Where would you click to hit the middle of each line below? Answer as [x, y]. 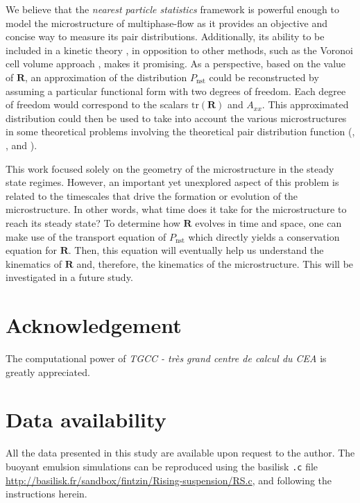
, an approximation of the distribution [106, 77]
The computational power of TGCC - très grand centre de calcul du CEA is [166, 358]
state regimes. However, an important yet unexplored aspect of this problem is [172, 182]
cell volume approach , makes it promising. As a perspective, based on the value [176, 63]
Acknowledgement [94, 325]
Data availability [86, 419]
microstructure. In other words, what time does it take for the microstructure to [176, 209]
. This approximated [305, 104]
